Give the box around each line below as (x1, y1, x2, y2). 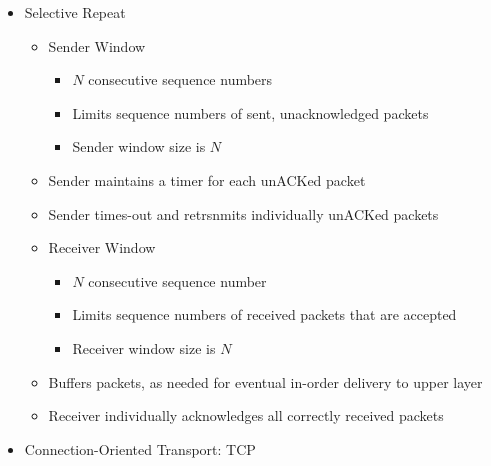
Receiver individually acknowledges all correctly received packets (48, 405, 444, 426)
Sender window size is (72, 136, 206, 157)
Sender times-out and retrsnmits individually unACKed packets (48, 203, 439, 224)
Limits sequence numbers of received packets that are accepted (72, 304, 457, 325)
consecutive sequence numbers (88, 69, 273, 90)
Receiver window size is (72, 337, 216, 358)
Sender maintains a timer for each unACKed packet (48, 169, 366, 190)
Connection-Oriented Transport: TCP (24, 438, 256, 459)
